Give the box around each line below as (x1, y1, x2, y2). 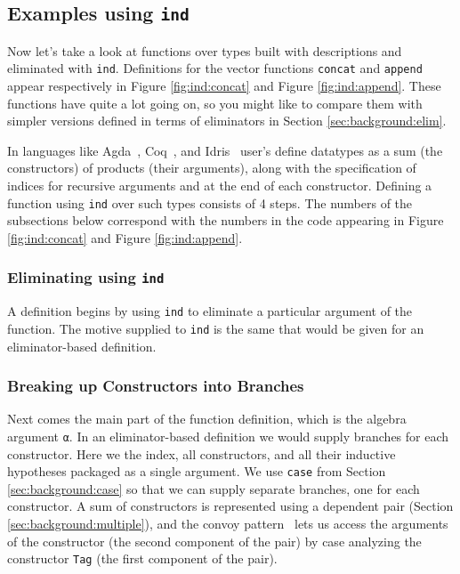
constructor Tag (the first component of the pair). (7, 549, 278, 568)
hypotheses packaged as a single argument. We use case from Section (7, 462, 386, 481)
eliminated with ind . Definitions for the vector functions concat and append (7, 59, 423, 77)
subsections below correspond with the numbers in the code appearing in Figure (7, 211, 444, 230)
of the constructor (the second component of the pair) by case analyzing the (7, 531, 422, 550)
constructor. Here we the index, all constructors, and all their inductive (7, 444, 396, 463)
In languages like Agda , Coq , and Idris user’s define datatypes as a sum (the (7, 141, 443, 159)
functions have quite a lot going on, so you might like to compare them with (7, 93, 423, 112)
